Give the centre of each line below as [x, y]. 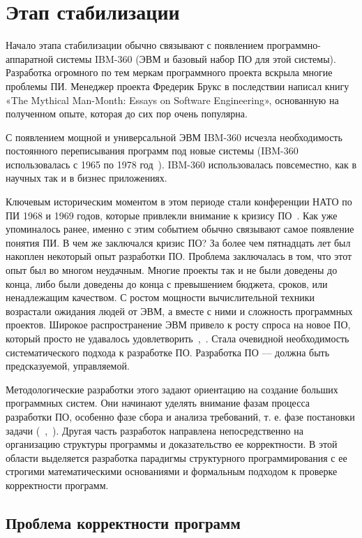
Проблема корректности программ [123, 522]
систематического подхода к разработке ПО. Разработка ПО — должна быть [168, 352]
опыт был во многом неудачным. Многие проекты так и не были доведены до [172, 270]
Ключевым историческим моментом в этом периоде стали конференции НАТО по [179, 202]
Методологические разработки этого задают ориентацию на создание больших [172, 389]
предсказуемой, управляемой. [68, 366]
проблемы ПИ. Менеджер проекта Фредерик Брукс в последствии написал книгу [178, 86]
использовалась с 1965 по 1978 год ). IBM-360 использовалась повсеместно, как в [181, 164]
